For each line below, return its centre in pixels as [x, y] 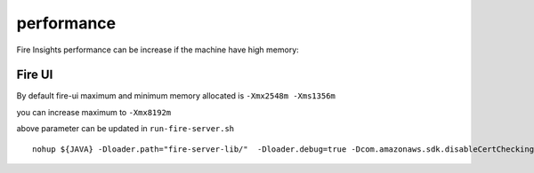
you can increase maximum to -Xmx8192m [94, 112]
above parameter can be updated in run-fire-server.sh [125, 129]
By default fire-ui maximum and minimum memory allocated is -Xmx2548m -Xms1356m [176, 96]
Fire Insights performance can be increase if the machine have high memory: [158, 50]
